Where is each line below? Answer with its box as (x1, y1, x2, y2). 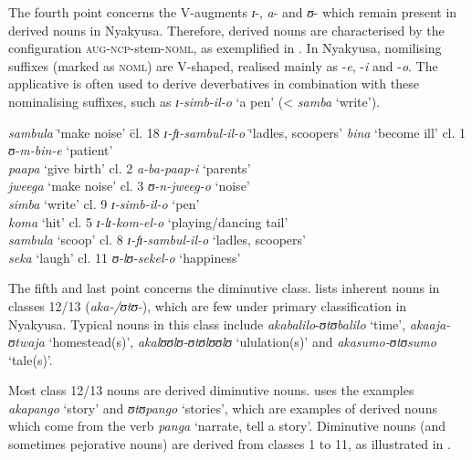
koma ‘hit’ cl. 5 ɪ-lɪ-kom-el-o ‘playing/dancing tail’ (8, 212, 288, 231)
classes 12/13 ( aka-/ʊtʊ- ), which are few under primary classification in (8, 296, 407, 315)
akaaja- (409, 314, 451, 333)
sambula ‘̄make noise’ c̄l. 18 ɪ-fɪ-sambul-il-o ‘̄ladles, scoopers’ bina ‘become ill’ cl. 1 (8, 122, 467, 141)
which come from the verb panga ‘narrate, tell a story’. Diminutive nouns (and (8, 416, 446, 435)
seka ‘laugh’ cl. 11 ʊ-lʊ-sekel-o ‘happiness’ (8, 247, 241, 267)
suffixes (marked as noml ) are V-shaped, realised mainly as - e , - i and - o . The (8, 56, 438, 75)
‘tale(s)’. (8, 350, 53, 369)
